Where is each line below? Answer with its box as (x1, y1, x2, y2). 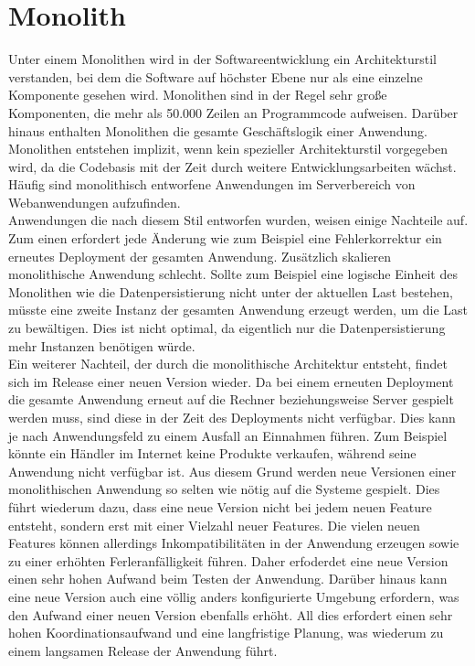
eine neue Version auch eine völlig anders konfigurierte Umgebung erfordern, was (8, 586, 459, 606)
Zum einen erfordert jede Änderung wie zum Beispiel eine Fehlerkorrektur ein (8, 229, 442, 248)
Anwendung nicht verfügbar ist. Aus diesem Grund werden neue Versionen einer (8, 461, 457, 480)
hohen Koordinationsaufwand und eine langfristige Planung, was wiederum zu (8, 623, 444, 642)
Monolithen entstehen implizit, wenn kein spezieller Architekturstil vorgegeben (8, 139, 449, 158)
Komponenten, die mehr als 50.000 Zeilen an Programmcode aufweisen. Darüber (8, 102, 459, 122)
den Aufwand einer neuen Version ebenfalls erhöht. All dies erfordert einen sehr (8, 605, 453, 624)
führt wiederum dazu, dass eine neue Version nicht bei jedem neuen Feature (8, 497, 432, 516)
